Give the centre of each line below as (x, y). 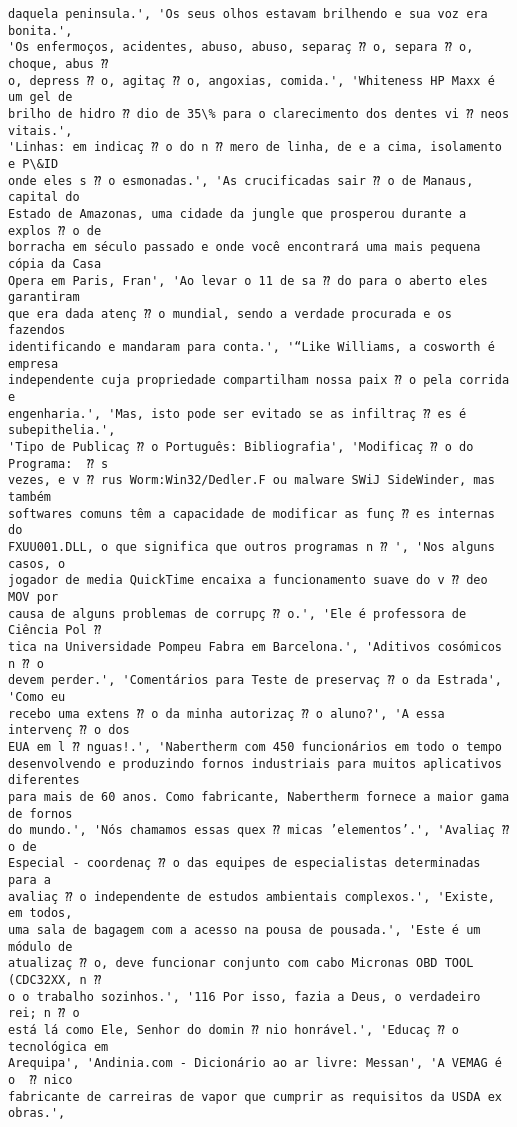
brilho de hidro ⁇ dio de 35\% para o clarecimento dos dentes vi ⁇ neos (259, 113)
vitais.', (40, 130)
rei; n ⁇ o (44, 1013)
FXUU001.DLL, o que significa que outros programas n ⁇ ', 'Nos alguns (251, 547)
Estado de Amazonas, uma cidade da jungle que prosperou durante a (237, 213)
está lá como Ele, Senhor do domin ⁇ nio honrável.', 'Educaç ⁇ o (234, 1030)
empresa (33, 363)
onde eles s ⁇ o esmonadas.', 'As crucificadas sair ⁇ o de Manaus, (241, 180)
